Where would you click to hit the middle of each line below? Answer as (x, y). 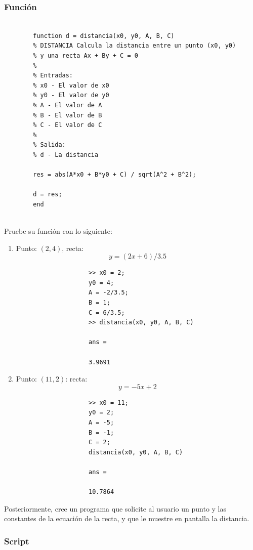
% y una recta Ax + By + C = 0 (86, 56)
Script (17, 541)
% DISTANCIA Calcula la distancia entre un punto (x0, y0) (135, 46)
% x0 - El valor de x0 (71, 85)
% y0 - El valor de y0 (71, 95)
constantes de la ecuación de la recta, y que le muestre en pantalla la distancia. (127, 518)
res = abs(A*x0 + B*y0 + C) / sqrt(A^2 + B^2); (115, 175)
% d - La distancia (66, 155)
